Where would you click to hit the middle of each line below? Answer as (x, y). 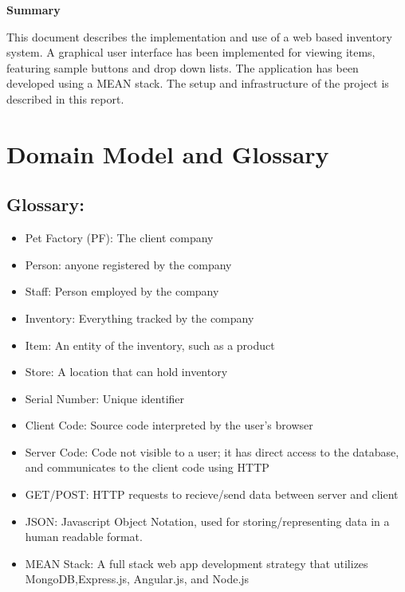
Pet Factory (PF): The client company (119, 238)
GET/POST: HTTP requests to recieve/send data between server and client (212, 494)
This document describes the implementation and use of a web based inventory (199, 36)
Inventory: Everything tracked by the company (140, 318)
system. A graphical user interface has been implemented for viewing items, (191, 52)
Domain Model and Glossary (168, 153)
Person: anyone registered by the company (128, 264)
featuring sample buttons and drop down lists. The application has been (183, 67)
